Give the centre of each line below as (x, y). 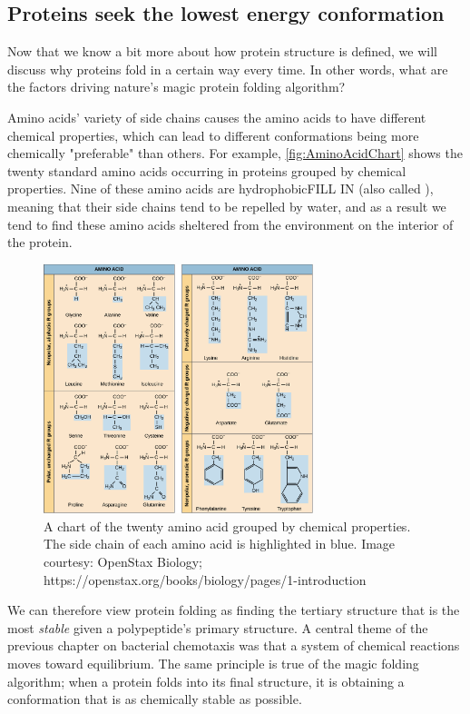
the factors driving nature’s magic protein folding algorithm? (176, 87)
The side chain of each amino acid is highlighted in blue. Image (220, 544)
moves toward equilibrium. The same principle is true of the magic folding (213, 663)
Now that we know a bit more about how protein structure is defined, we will (222, 51)
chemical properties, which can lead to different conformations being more (213, 135)
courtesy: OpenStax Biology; (123, 561)
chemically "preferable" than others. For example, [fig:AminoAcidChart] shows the (235, 153)
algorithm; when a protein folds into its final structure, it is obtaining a (206, 681)
